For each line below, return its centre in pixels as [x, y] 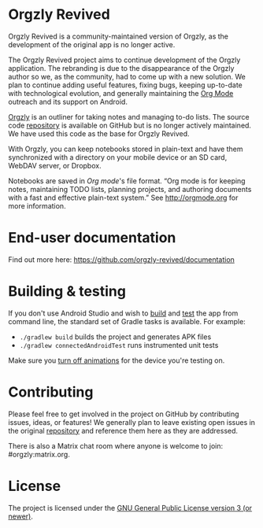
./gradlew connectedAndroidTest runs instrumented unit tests [119, 345]
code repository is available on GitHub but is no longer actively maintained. [130, 125]
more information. [37, 205]
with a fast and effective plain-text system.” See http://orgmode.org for [123, 198]
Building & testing [67, 292]
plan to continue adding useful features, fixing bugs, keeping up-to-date [125, 85]
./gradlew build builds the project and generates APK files [115, 337]
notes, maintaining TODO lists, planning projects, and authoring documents [130, 189]
